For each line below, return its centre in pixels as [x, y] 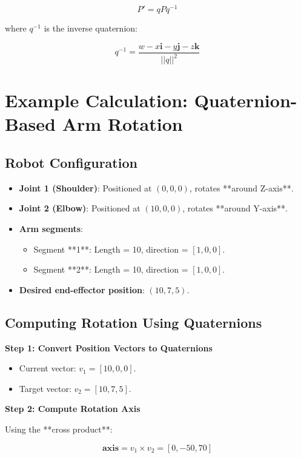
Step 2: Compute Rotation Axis [73, 409]
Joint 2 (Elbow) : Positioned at [80, 208]
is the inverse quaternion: [91, 28]
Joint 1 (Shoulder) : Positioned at [85, 188]
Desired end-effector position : [82, 289]
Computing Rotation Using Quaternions [134, 322]
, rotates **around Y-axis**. [235, 208]
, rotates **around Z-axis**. [241, 188]
